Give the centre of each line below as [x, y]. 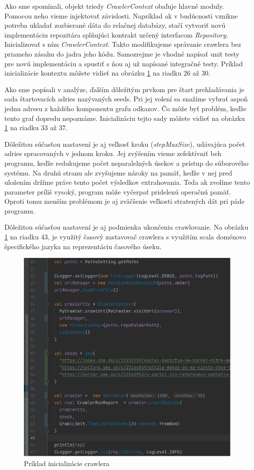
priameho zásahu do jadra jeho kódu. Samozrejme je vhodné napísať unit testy [122, 53]
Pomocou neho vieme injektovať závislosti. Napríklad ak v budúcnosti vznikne [121, 15]
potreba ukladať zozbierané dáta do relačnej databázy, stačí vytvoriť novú [115, 25]
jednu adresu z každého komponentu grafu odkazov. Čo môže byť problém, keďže [126, 108]
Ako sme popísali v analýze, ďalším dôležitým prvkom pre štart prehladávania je [125, 89]
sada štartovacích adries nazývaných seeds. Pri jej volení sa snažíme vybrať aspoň [126, 99]
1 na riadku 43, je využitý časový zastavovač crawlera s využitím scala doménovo [125, 237]
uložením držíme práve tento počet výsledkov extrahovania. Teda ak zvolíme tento [127, 182]
